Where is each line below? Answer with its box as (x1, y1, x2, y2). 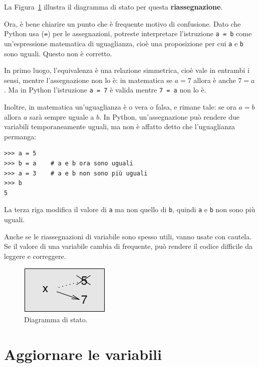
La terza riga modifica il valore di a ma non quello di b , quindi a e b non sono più (4, 204, 255, 215)
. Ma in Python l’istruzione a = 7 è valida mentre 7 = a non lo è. (4, 84, 206, 95)
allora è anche (193, 74, 236, 85)
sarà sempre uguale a (30, 111, 94, 122)
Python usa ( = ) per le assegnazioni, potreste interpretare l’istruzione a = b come (4, 28, 252, 39)
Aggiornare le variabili (4, 343, 162, 364)
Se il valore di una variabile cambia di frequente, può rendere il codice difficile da (4, 241, 253, 251)
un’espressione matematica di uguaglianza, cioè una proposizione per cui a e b (4, 38, 243, 48)
